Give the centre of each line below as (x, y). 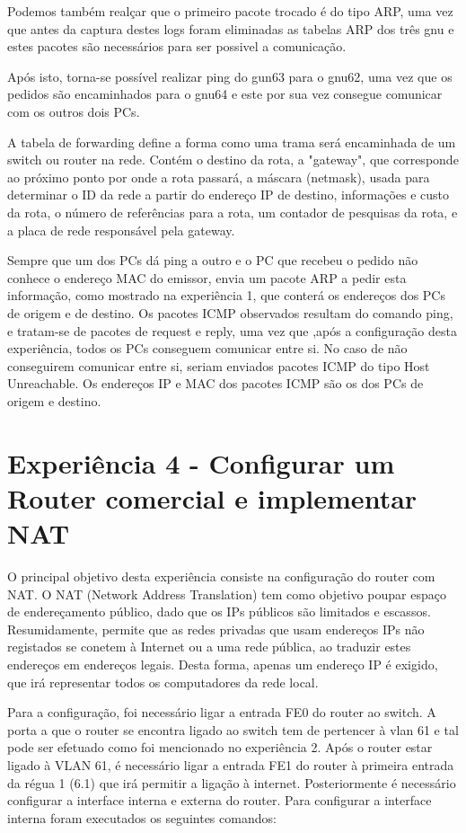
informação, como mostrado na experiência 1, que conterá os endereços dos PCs (226, 295)
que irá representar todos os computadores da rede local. (163, 682)
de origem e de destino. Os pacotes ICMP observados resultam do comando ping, (230, 312)
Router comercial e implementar (212, 497)
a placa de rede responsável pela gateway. (121, 230)
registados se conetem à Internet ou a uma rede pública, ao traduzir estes (209, 647)
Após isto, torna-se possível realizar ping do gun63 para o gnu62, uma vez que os (230, 76)
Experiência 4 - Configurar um (201, 462)
